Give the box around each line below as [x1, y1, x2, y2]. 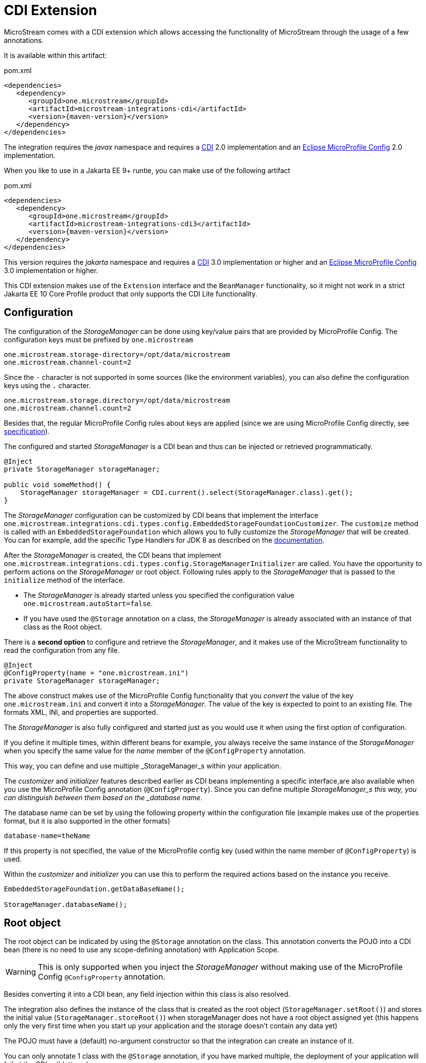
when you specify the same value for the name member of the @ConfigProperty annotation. [4, 746, 306, 755]
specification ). [4, 427, 50, 435]
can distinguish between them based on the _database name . [4, 793, 203, 802]
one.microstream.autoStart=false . [23, 599, 153, 608]
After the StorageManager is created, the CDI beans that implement [4, 551, 221, 559]
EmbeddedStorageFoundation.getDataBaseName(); [4, 885, 185, 893]
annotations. [4, 36, 44, 44]
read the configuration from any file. [4, 646, 120, 654]
